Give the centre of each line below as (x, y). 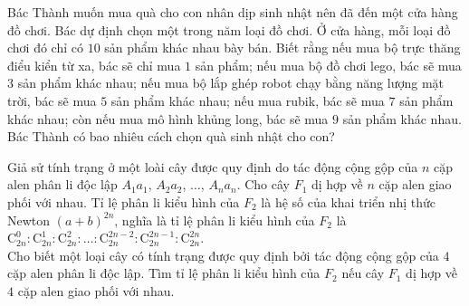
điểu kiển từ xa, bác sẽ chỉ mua (94, 65)
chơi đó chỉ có (45, 48)
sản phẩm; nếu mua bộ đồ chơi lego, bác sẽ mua (328, 65)
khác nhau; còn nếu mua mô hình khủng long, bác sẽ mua (168, 118)
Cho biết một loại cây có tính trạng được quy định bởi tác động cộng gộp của (223, 255)
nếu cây (363, 273)
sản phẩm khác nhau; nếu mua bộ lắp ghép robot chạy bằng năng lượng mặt (230, 83)
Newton (29, 220)
